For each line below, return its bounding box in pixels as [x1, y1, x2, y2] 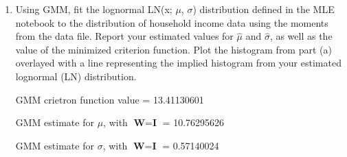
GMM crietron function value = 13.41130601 [15, 92, 204, 106]
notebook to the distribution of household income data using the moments [15, 15, 328, 29]
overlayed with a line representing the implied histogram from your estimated [15, 56, 342, 70]
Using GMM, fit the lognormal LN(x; [15, 2, 172, 16]
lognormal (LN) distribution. [15, 69, 137, 83]
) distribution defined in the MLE [192, 2, 335, 16]
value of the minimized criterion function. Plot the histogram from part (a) [15, 42, 332, 56]
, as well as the [269, 29, 333, 43]
